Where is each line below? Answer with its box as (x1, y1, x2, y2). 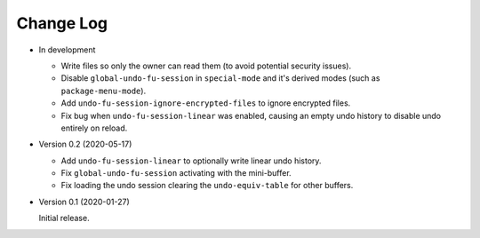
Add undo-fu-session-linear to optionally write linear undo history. (60, 155, 322, 166)
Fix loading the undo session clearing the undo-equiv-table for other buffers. (60, 180, 354, 191)
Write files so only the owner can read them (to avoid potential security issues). (60, 60, 351, 71)
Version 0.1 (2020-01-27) (38, 196, 131, 207)
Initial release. (38, 213, 90, 224)
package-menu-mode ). (60, 85, 147, 96)
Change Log (16, 13, 108, 33)
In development (38, 44, 96, 55)
